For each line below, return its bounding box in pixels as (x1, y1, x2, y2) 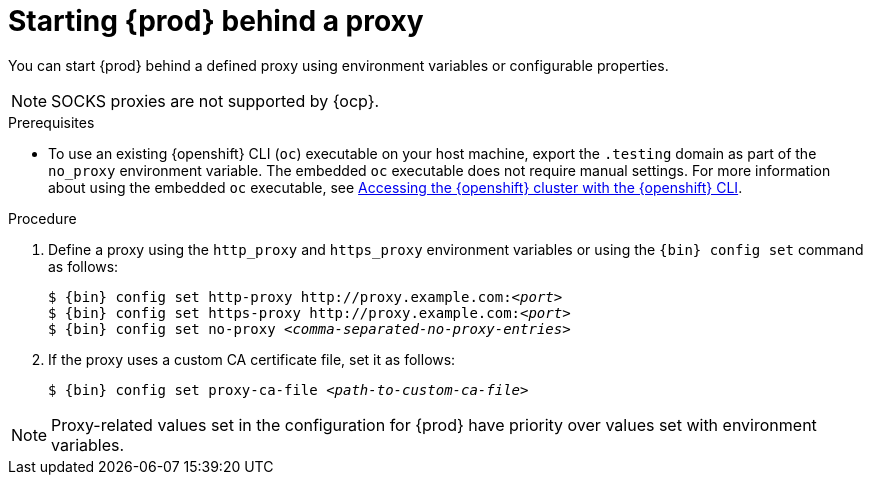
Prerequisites (8, 113, 95, 131)
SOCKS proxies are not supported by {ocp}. (51, 90, 380, 111)
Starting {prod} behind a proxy (8, 4, 424, 38)
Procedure (8, 209, 77, 227)
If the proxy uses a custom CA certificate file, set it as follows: (48, 350, 456, 368)
